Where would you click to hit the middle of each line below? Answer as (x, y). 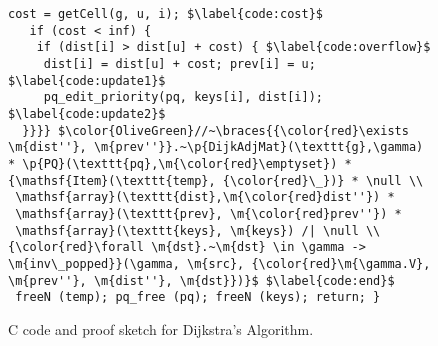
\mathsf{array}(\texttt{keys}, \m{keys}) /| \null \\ (198, 230)
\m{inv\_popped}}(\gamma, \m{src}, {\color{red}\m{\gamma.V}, (219, 263)
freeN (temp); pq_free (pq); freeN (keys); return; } (198, 297)
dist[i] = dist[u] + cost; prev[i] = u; (179, 63)
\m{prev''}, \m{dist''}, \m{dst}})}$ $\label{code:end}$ (201, 280)
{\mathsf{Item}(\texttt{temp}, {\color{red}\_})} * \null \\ (216, 180)
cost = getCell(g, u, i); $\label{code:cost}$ (165, 14)
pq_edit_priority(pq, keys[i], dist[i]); (183, 97)
